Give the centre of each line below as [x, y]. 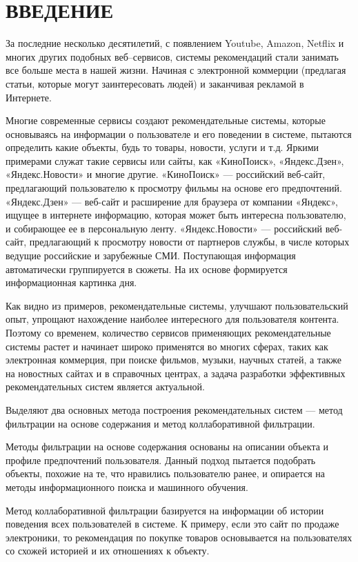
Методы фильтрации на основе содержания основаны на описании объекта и [167, 446]
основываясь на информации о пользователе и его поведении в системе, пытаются [179, 133]
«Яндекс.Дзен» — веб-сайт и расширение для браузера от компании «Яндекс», [172, 201]
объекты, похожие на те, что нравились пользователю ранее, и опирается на [166, 473]
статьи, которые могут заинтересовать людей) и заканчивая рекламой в [155, 83]
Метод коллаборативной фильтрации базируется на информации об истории [165, 510]
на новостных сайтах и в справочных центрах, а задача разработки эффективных [176, 373]
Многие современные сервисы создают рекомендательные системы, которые [166, 120]
